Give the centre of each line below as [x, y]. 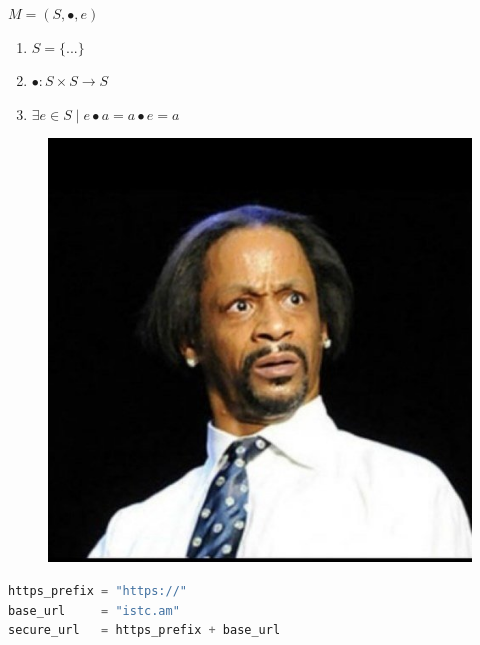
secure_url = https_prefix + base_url [144, 630]
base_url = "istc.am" [94, 610]
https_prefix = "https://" [98, 590]
